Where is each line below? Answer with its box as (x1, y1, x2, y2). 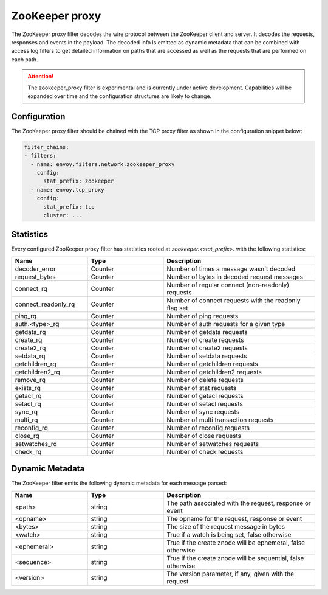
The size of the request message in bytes (166, 522, 285, 531)
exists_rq (15, 383, 41, 392)
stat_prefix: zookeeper (43, 178, 114, 185)
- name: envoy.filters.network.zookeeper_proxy (30, 161, 175, 167)
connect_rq (15, 284, 48, 293)
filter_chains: (24, 144, 69, 150)
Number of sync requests (166, 408, 240, 416)
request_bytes (15, 273, 56, 281)
